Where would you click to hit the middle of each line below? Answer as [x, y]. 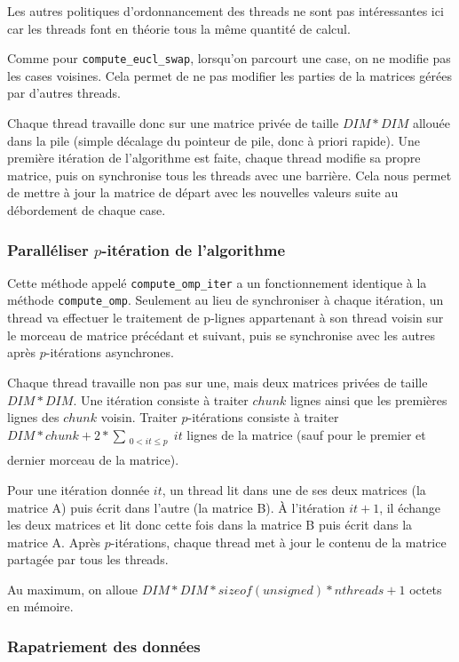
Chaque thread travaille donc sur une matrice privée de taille [173, 123]
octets [426, 589]
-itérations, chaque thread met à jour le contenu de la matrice [278, 542]
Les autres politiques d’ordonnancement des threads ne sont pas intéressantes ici [226, 11]
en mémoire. [40, 606]
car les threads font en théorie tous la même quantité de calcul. [179, 28]
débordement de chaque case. [87, 210]
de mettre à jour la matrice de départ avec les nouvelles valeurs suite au [203, 192]
